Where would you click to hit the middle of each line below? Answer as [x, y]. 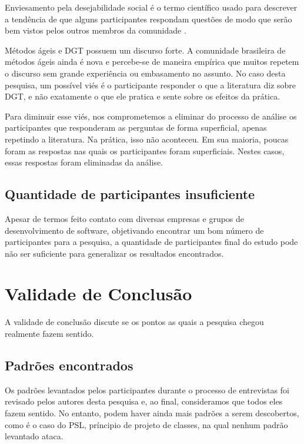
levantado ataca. [34, 436]
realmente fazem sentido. [49, 334]
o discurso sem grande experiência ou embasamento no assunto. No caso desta [145, 73]
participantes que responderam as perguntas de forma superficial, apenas [136, 127]
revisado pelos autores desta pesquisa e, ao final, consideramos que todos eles [144, 401]
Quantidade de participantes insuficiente [130, 194]
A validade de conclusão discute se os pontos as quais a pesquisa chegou [134, 322]
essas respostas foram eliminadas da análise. [84, 162]
